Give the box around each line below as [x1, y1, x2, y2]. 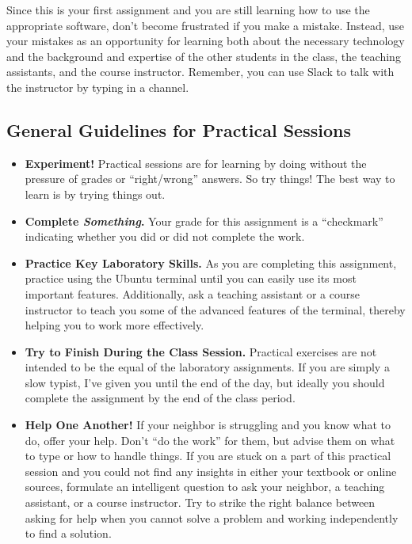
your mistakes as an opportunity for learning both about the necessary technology [6, 32, 405, 49]
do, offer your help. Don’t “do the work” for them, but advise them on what [25, 432, 395, 448]
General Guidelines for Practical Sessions [6, 117, 351, 142]
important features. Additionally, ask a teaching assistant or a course [25, 285, 360, 302]
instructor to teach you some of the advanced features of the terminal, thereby [25, 301, 406, 318]
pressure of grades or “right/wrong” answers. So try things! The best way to [25, 170, 395, 187]
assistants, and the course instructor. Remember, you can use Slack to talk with [6, 63, 395, 80]
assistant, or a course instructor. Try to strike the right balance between [25, 494, 376, 511]
